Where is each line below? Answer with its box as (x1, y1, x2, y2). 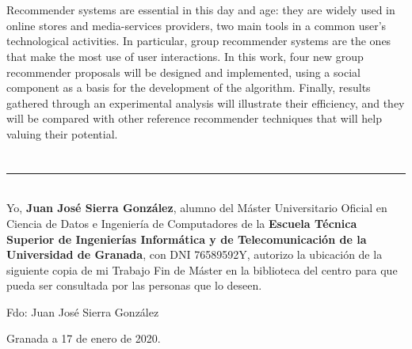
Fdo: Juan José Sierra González (6, 303, 159, 320)
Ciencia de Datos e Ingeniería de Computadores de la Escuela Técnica (6, 214, 357, 231)
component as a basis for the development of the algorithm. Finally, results (6, 79, 371, 96)
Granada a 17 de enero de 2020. (6, 330, 161, 347)
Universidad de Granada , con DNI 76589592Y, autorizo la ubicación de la (6, 246, 383, 263)
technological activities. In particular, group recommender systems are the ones (6, 32, 391, 49)
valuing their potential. (6, 125, 118, 142)
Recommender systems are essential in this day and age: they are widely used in (6, 2, 395, 18)
